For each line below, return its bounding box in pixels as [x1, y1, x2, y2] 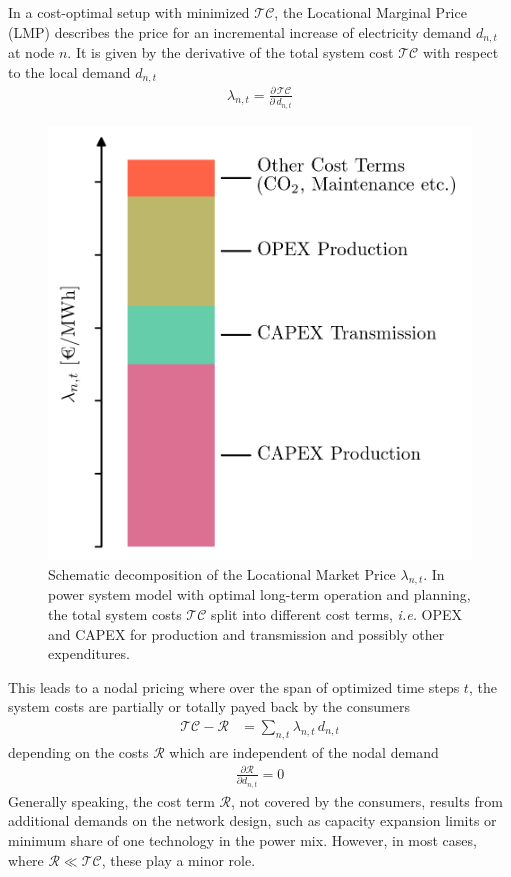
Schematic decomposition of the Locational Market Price [48, 563, 396, 584]
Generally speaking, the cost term [8, 790, 215, 811]
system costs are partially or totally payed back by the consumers [8, 696, 410, 717]
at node [8, 42, 55, 63]
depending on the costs [8, 741, 149, 762]
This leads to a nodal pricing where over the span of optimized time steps [8, 676, 460, 697]
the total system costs [48, 604, 182, 624]
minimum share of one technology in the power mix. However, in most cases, [8, 830, 477, 851]
